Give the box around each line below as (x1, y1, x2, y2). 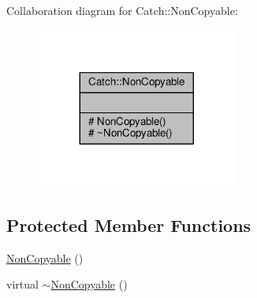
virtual (6, 276, 39, 292)
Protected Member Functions (6, 212, 251, 237)
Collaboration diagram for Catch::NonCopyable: (6, 2, 238, 18)
